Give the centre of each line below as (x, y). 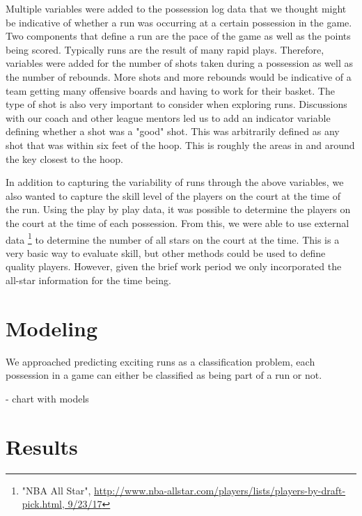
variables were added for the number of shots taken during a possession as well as (180, 63)
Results (42, 446)
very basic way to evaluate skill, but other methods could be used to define (166, 252)
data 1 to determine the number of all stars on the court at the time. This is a (173, 238)
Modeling (52, 328)
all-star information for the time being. (88, 280)
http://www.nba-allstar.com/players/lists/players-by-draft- (220, 490)
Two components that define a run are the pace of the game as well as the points (178, 36)
